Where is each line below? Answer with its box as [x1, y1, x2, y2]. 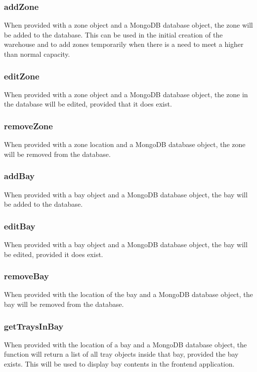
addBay [4, 170, 35, 182]
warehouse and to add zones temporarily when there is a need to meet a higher [4, 39, 244, 49]
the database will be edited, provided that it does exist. [4, 99, 172, 109]
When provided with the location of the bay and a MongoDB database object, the [4, 289, 253, 299]
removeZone [4, 119, 53, 132]
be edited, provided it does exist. [4, 249, 103, 259]
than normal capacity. [4, 49, 70, 59]
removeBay [4, 270, 49, 282]
